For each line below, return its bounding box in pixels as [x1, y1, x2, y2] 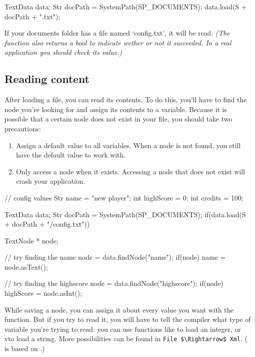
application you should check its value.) [4, 47, 123, 57]
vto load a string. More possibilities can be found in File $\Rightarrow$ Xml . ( [4, 333, 248, 344]
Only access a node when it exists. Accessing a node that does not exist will [16, 166, 245, 176]
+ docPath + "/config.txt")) [4, 219, 90, 229]
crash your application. [16, 176, 85, 186]
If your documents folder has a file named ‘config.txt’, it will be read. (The [4, 28, 230, 38]
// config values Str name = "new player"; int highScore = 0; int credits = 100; [4, 192, 244, 202]
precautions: [4, 123, 41, 133]
